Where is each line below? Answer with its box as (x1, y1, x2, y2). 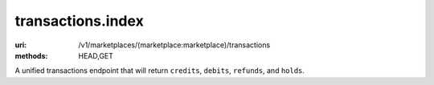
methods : (14, 51, 48, 60)
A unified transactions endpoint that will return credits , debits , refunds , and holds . (14, 66, 305, 75)
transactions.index (14, 12, 144, 30)
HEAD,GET (78, 51, 114, 60)
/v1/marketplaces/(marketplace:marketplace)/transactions (78, 40, 271, 50)
